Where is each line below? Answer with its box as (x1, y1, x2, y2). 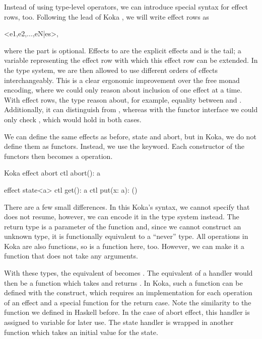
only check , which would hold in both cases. (4, 114, 142, 124)
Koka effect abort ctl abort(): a (4, 167, 101, 178)
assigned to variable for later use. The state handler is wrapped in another (4, 317, 234, 327)
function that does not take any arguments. (4, 250, 138, 261)
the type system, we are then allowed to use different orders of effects (4, 64, 218, 75)
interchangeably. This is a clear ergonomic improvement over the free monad (4, 74, 240, 85)
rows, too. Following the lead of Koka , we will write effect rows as (4, 11, 209, 22)
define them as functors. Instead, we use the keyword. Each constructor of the (4, 141, 245, 151)
